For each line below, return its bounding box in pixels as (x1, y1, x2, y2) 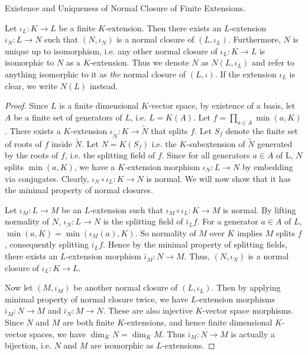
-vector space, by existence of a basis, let (148, 99, 296, 112)
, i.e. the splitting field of (64, 149, 155, 161)
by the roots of (5, 149, 59, 161)
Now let (5, 281, 33, 294)
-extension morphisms (196, 292, 275, 305)
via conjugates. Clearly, (5, 172, 89, 184)
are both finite (62, 316, 115, 328)
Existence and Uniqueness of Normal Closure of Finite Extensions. (5, 2, 246, 14)
